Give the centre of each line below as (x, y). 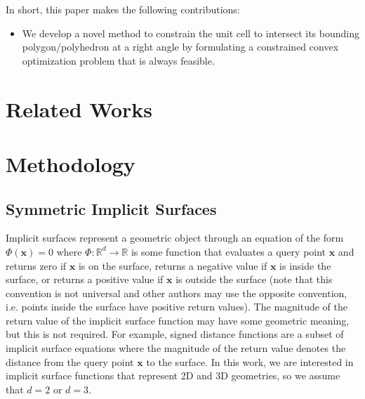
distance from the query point (70, 361)
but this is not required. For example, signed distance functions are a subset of (175, 334)
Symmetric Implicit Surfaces (111, 208)
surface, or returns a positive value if (85, 279)
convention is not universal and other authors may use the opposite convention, (177, 293)
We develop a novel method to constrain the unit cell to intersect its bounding (191, 33)
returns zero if (36, 265)
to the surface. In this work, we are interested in (250, 361)
